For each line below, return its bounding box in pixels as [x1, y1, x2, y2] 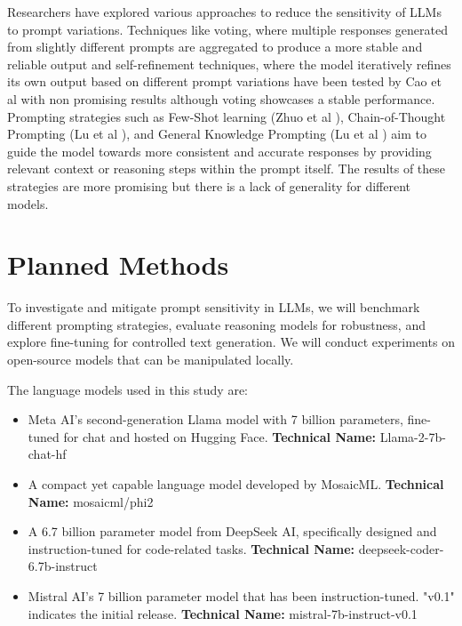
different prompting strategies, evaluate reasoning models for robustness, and [7, 315, 426, 333]
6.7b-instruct [28, 557, 98, 575]
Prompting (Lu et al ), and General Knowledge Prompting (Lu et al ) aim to [7, 124, 426, 143]
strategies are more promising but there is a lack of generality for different [7, 176, 411, 195]
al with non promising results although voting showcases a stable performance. [7, 89, 435, 108]
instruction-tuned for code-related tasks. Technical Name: [28, 539, 355, 558]
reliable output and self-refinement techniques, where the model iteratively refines [7, 54, 451, 73]
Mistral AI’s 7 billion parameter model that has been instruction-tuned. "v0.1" [28, 586, 455, 605]
